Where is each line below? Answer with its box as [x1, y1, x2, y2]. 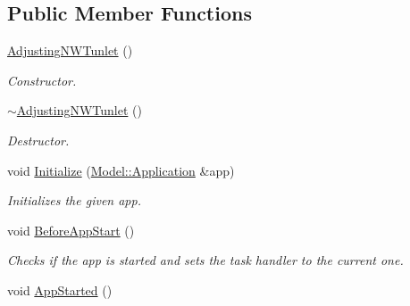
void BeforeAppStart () [7, 220, 135, 239]
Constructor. [7, 70, 77, 89]
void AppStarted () [7, 280, 113, 299]
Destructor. [7, 130, 70, 149]
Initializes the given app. [7, 191, 141, 210]
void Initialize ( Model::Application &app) [7, 161, 235, 179]
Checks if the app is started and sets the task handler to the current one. [7, 251, 404, 269]
